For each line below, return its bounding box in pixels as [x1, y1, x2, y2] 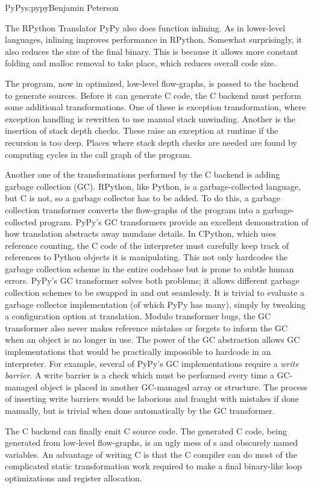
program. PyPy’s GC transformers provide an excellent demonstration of [39, 215, 309, 228]
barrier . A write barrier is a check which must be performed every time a [5, 369, 274, 381]
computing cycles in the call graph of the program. [5, 148, 192, 160]
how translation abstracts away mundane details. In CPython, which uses [5, 227, 276, 240]
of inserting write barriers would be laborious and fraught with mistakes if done [5, 392, 299, 405]
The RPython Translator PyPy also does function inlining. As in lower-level [5, 21, 286, 34]
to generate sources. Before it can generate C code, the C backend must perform [5, 89, 301, 101]
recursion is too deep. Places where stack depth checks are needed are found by [5, 136, 297, 148]
